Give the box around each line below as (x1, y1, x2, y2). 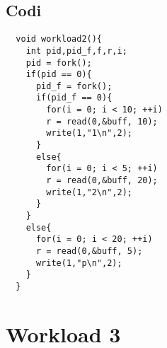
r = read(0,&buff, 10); (46, 116, 158, 127)
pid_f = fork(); (35, 81, 113, 91)
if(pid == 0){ (25, 69, 92, 80)
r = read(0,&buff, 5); (35, 246, 143, 257)
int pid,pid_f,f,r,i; (25, 45, 127, 56)
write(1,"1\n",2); (46, 128, 132, 139)
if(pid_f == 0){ (35, 93, 113, 103)
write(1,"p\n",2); (35, 257, 122, 268)
